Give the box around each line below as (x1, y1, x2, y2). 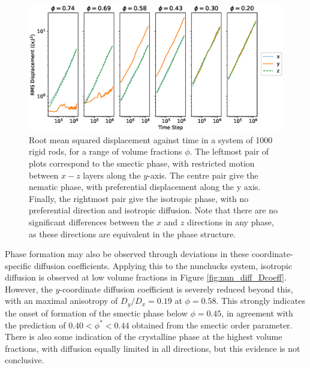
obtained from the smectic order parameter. (132, 318, 293, 331)
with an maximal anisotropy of (5, 294, 118, 307)
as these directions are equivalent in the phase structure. (29, 227, 236, 240)
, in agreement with (221, 306, 293, 319)
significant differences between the (29, 215, 154, 228)
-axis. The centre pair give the (148, 168, 258, 181)
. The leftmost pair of (189, 145, 269, 158)
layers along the (83, 168, 141, 181)
